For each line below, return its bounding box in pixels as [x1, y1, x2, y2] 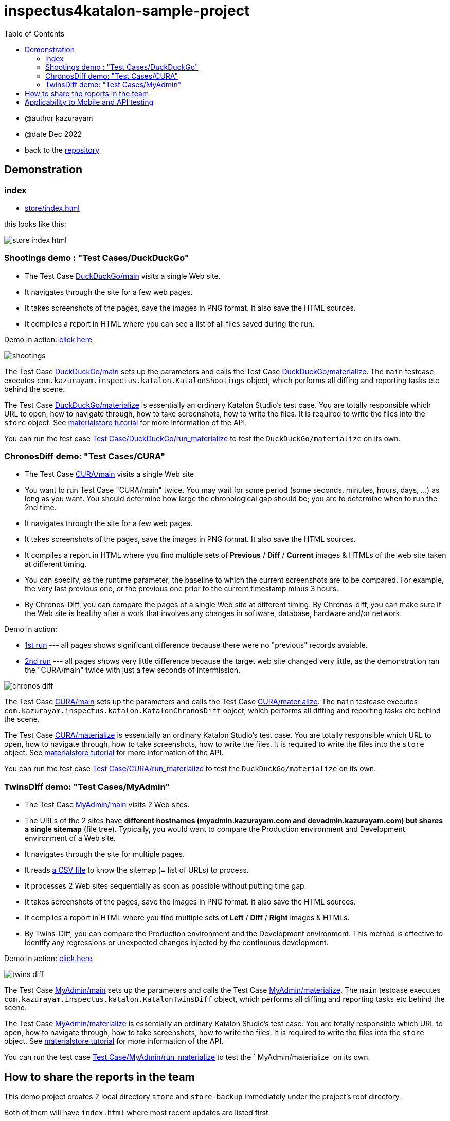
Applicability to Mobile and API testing [25, 97, 154, 106]
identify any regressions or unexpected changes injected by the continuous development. [25, 938, 329, 947]
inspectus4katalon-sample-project [4, 2, 250, 20]
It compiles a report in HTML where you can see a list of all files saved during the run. [25, 319, 315, 328]
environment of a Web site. [25, 834, 116, 843]
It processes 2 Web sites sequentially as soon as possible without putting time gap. [25, 881, 307, 891]
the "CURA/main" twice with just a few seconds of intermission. [25, 665, 241, 675]
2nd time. [25, 503, 57, 512]
